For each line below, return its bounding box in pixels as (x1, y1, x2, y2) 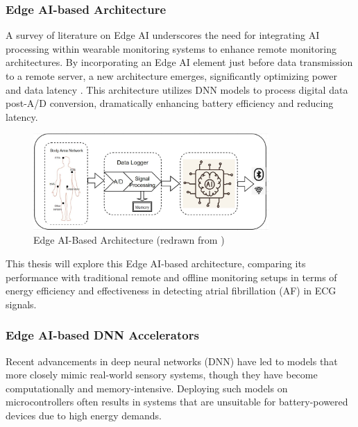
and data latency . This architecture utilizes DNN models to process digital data (6, 82, 348, 97)
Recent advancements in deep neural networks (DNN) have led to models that (6, 353, 338, 368)
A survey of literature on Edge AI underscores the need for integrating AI (6, 28, 320, 42)
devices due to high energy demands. (6, 408, 162, 422)
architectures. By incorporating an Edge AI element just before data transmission (6, 55, 353, 69)
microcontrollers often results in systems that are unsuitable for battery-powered (6, 394, 348, 409)
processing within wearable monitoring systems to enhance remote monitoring (6, 41, 336, 56)
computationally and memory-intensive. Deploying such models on (6, 380, 288, 395)
